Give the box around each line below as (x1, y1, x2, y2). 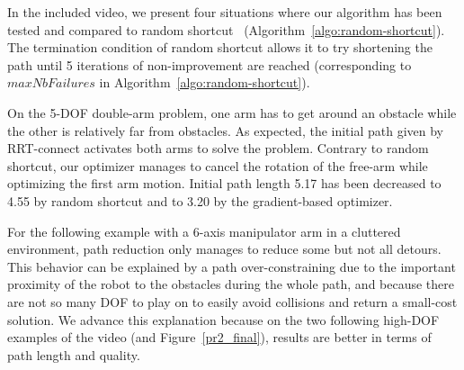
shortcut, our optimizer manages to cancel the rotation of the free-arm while (7, 156, 428, 175)
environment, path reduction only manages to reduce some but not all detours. (7, 239, 442, 258)
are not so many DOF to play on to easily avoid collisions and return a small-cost (7, 292, 458, 311)
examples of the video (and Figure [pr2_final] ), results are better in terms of (7, 328, 432, 347)
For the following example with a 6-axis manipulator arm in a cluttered (7, 221, 401, 240)
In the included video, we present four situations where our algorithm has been (7, 3, 442, 21)
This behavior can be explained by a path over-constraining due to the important (7, 257, 456, 275)
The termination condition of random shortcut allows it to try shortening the (7, 38, 433, 57)
